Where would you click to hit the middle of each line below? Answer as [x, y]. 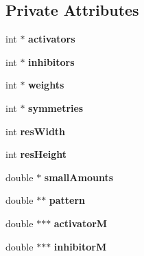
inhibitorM [80, 246]
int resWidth [36, 131]
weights [46, 85]
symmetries [56, 107]
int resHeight [36, 154]
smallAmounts [79, 177]
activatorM [81, 223]
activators [52, 39]
